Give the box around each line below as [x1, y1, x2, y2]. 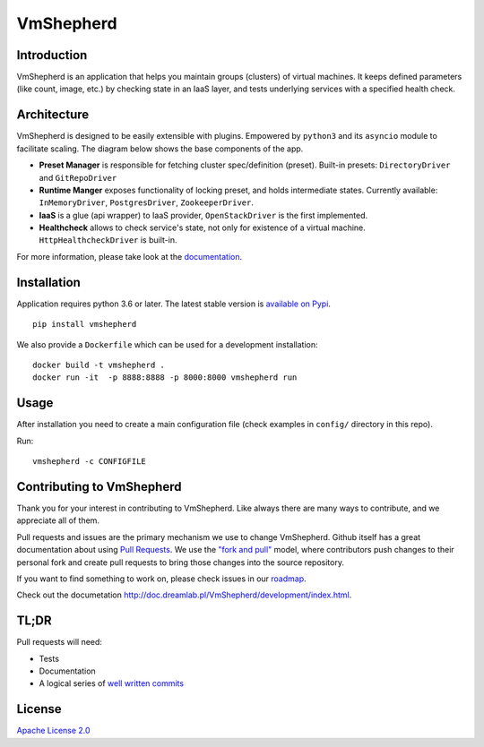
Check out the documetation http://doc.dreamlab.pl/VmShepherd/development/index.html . [16, 589, 352, 600]
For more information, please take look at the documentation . [16, 251, 243, 262]
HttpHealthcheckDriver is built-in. [39, 235, 177, 245]
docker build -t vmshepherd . [32, 359, 166, 370]
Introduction [16, 47, 88, 63]
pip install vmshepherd [32, 319, 137, 330]
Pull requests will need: [16, 637, 103, 648]
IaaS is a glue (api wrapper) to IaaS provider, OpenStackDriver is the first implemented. [39, 210, 368, 220]
